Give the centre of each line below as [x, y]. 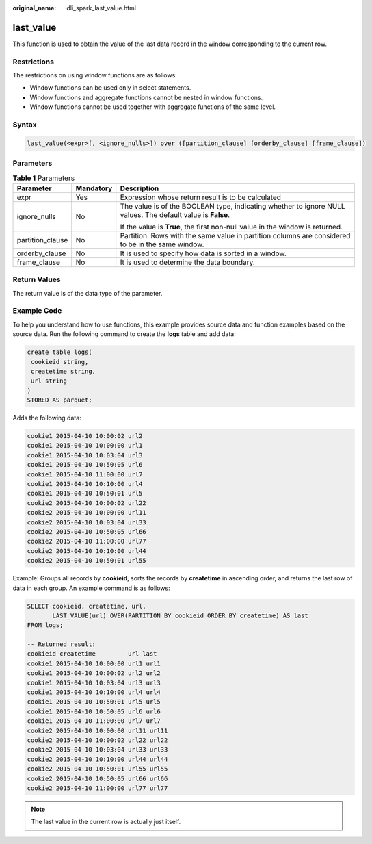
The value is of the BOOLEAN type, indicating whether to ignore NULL [232, 206]
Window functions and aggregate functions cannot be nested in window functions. [146, 97]
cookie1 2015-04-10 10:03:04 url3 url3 [94, 682]
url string [49, 381]
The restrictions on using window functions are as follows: [95, 75]
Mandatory [94, 188]
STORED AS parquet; [59, 400]
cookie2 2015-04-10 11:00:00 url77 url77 [97, 788]
